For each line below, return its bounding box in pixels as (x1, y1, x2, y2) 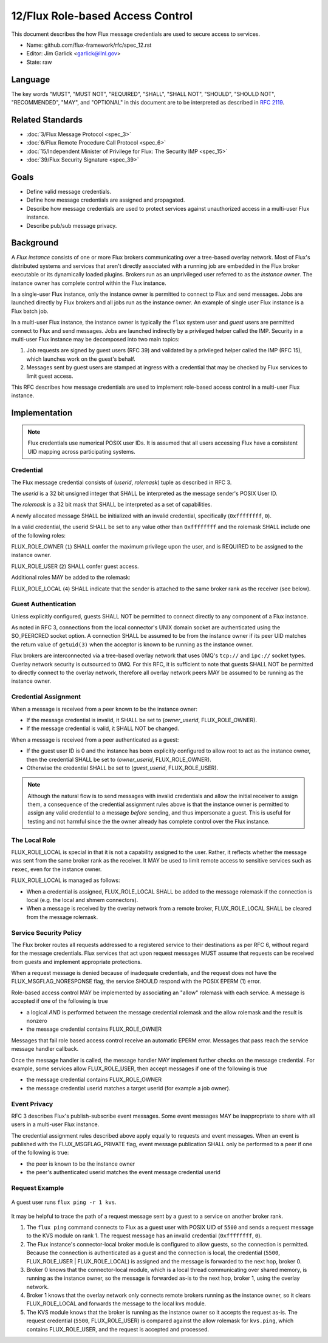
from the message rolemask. (26, 913, 98, 920)
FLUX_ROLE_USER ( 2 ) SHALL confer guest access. (11, 562, 139, 570)
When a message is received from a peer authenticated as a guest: (11, 736, 179, 743)
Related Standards (11, 114, 83, 125)
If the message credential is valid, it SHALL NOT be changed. (26, 725, 179, 732)
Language (11, 74, 50, 84)
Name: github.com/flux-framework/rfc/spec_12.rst (26, 41, 152, 49)
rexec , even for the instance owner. (11, 866, 102, 873)
